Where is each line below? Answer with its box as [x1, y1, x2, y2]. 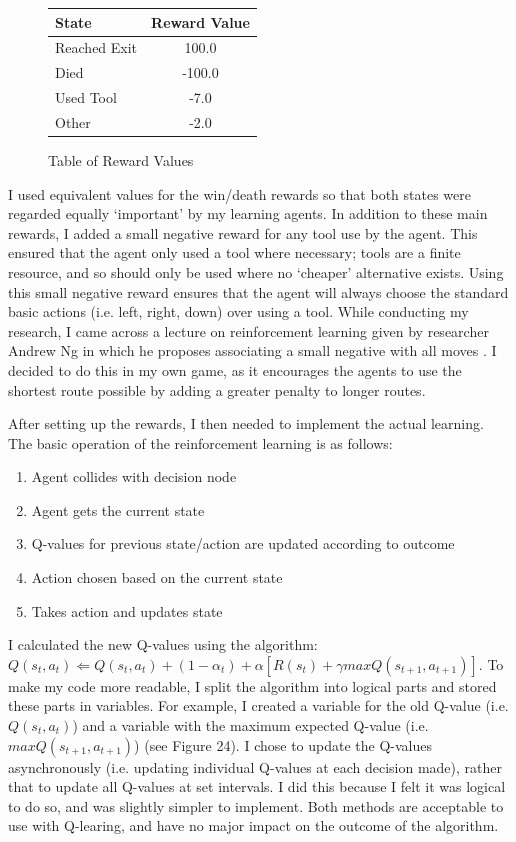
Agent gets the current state [31, 499, 205, 520]
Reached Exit [55, 37, 138, 58]
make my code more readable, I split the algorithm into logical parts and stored [8, 675, 497, 696]
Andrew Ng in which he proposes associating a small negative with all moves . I [8, 340, 497, 361]
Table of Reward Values [48, 149, 194, 170]
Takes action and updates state [31, 600, 223, 621]
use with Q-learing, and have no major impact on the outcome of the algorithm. [8, 815, 499, 836]
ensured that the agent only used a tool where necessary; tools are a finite [8, 242, 461, 263]
